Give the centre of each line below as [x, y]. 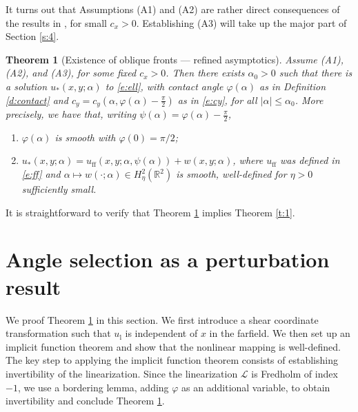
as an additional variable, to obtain [256, 387]
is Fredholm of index [295, 373]
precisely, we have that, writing [71, 114]
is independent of [161, 333]
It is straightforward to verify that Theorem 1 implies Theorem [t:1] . [150, 212]
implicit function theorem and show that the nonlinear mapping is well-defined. [173, 346]
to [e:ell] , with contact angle [164, 86]
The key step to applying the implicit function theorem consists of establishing [172, 360]
